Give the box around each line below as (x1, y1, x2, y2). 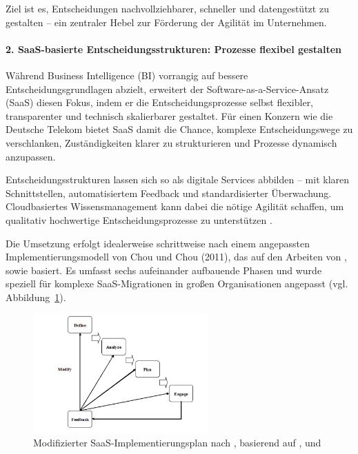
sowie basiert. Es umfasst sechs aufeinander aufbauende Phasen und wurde (6, 262, 322, 277)
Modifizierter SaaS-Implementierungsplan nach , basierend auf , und (33, 435, 321, 450)
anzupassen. (6, 149, 56, 163)
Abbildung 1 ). (6, 289, 66, 304)
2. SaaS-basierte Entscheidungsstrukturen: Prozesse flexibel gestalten (6, 41, 341, 56)
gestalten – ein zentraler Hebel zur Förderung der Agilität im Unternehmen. (6, 14, 327, 29)
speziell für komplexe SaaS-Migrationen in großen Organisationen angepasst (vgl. (6, 276, 348, 291)
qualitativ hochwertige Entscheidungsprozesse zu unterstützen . (6, 212, 272, 227)
